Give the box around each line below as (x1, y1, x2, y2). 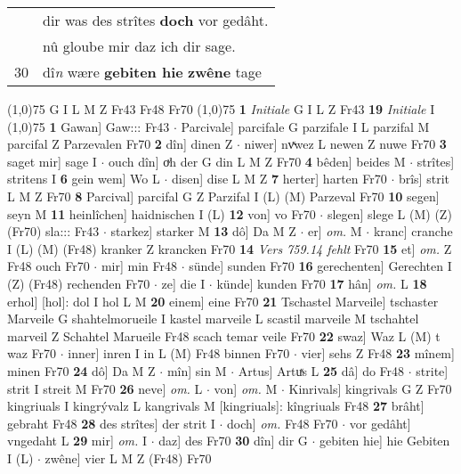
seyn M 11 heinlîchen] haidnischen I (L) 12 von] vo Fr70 (7, 204, 316, 223)
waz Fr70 (7, 344, 57, 363)
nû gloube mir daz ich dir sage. (43, 36, 236, 56)
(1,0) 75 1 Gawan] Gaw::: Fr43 (7, 117, 170, 135)
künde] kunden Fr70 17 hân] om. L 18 (216, 274, 427, 292)
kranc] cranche (373, 222, 453, 241)
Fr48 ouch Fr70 (7, 257, 90, 275)
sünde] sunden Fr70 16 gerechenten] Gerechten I (189, 257, 452, 275)
